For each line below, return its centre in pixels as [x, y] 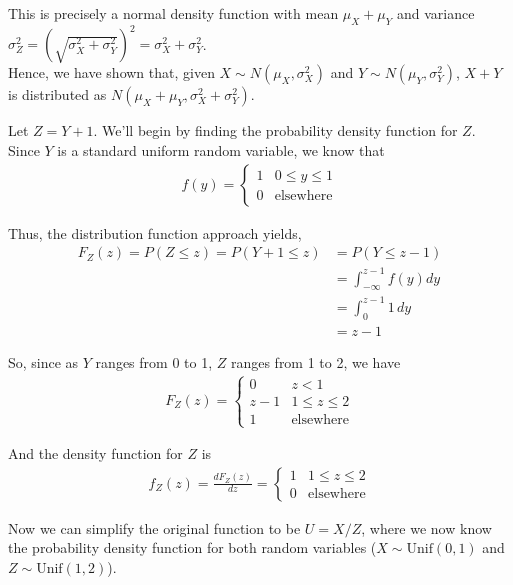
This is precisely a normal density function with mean [173, 13]
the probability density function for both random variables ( [192, 547]
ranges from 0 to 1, [154, 361]
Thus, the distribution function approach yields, [155, 232]
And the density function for [95, 453]
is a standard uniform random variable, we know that [221, 149]
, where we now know [426, 527]
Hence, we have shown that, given [111, 72]
